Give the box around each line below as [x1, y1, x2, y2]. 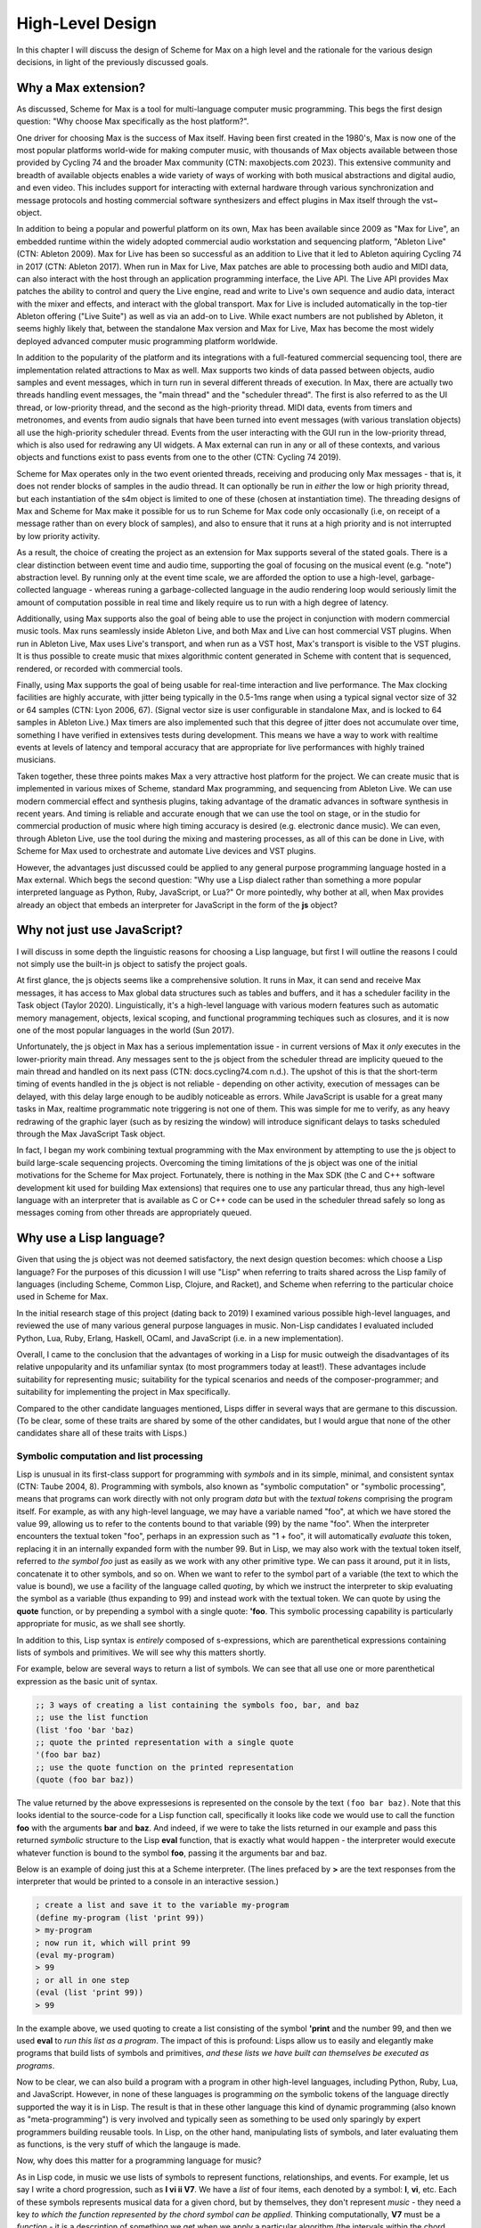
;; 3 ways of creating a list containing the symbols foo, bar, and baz [35, 1700, 360, 1710]
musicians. [16, 754, 57, 766]
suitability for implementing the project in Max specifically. [16, 1387, 231, 1397]
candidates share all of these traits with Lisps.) [16, 1428, 188, 1438]
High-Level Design [16, 13, 158, 33]
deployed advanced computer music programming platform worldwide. [16, 335, 278, 347]
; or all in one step [35, 1975, 130, 1985]
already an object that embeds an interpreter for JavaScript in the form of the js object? [16, 899, 338, 910]
